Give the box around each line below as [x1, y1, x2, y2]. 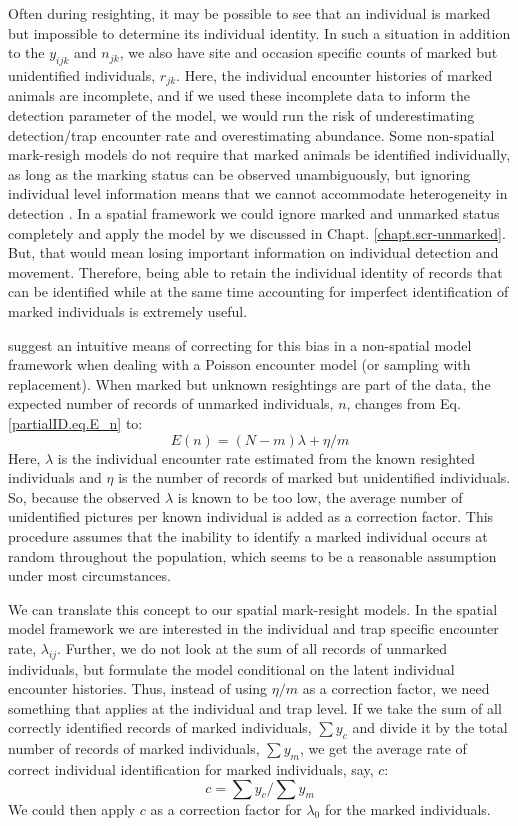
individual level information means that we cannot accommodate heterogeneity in [8, 183, 508, 204]
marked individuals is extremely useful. [8, 300, 248, 321]
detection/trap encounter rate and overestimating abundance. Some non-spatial [8, 124, 495, 145]
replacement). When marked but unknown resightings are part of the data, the [8, 373, 491, 394]
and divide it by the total [352, 717, 508, 738]
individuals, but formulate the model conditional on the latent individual [8, 658, 455, 679]
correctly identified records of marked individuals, [8, 717, 312, 738]
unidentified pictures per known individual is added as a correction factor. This [8, 506, 494, 527]
